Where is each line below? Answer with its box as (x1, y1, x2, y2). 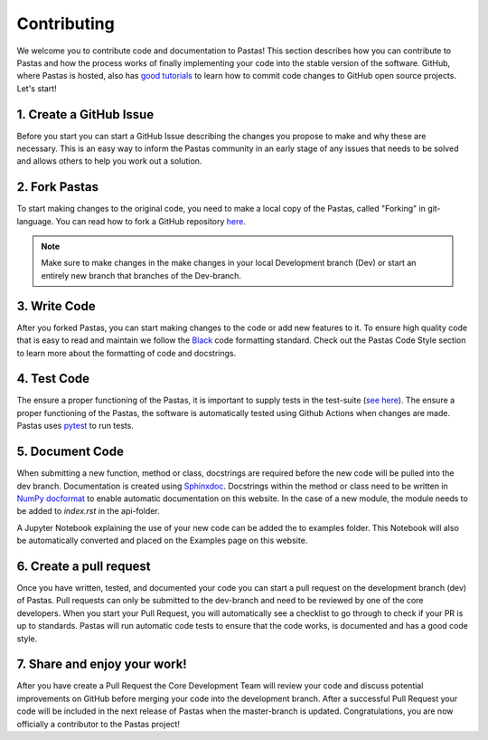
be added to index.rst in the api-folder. (16, 506, 160, 517)
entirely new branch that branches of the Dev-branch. (41, 270, 242, 280)
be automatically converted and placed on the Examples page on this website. (16, 535, 308, 546)
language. (16, 215, 54, 226)
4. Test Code (16, 371, 90, 386)
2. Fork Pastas (16, 179, 99, 194)
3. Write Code (16, 299, 96, 314)
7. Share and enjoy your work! (16, 657, 187, 672)
